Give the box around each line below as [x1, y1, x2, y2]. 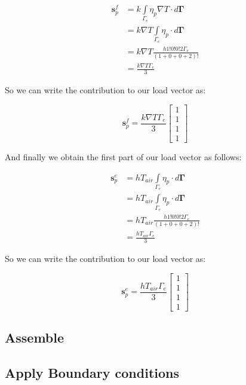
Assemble [5, 328, 64, 347]
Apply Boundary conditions [5, 363, 180, 381]
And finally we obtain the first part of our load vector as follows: [5, 150, 242, 163]
